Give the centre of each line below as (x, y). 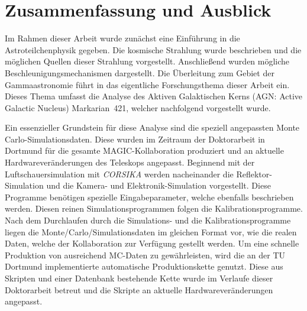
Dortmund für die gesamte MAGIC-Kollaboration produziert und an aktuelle (144, 150)
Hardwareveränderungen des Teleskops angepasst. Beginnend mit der (130, 162)
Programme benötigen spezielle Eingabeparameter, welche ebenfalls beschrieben (149, 197)
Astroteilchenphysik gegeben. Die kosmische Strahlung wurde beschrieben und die (153, 49)
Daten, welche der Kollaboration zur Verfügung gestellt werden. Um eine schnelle (152, 243)
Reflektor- (254, 174)
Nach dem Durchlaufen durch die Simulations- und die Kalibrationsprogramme (148, 220)
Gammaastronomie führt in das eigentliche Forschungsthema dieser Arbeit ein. (147, 84)
